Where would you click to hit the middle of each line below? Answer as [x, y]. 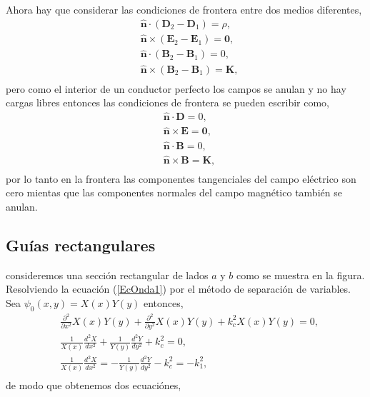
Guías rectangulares [81, 245]
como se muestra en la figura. [300, 275]
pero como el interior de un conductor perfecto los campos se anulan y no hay [176, 88]
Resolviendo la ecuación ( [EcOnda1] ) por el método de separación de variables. [178, 289]
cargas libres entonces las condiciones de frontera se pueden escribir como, [167, 102]
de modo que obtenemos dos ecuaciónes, [94, 385]
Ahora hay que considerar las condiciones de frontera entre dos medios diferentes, [184, 9]
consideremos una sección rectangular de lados [107, 275]
